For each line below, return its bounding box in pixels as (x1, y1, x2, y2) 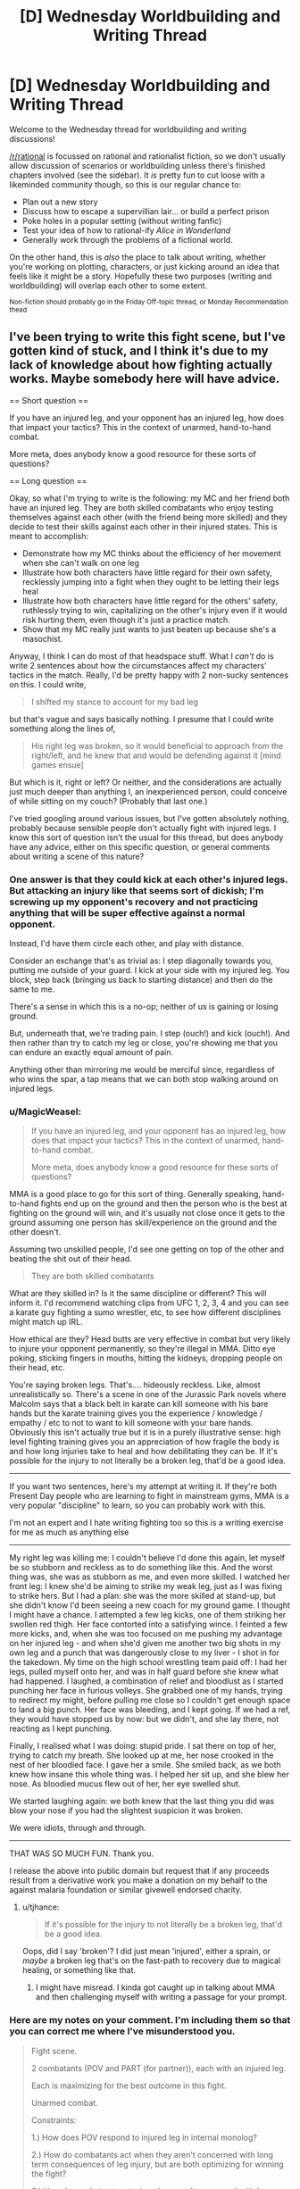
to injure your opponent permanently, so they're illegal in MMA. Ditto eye (9, 1344, 276, 1354)
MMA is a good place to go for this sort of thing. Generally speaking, (9, 1189, 262, 1200)
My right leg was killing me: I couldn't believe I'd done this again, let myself (9, 1552, 286, 1563)
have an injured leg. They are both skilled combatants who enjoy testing (9, 502, 274, 512)
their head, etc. (9, 1362, 65, 1373)
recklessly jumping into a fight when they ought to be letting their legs (21, 576, 279, 587)
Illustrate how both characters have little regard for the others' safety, (21, 595, 279, 606)
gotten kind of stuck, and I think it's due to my (9, 344, 270, 359)
